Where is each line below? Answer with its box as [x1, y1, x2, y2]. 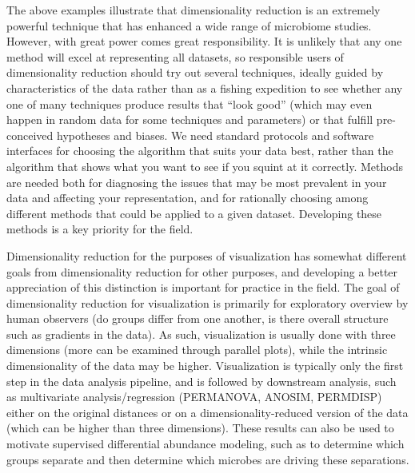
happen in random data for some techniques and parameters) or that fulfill [6, 111, 373, 128]
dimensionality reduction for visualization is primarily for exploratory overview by [6, 294, 409, 311]
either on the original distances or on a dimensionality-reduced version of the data [6, 403, 409, 420]
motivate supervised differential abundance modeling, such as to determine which [6, 435, 405, 452]
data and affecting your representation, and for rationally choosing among [6, 189, 369, 206]
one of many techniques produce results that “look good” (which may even [6, 95, 373, 112]
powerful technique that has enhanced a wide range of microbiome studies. [6, 17, 372, 34]
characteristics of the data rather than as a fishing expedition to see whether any [6, 79, 403, 96]
